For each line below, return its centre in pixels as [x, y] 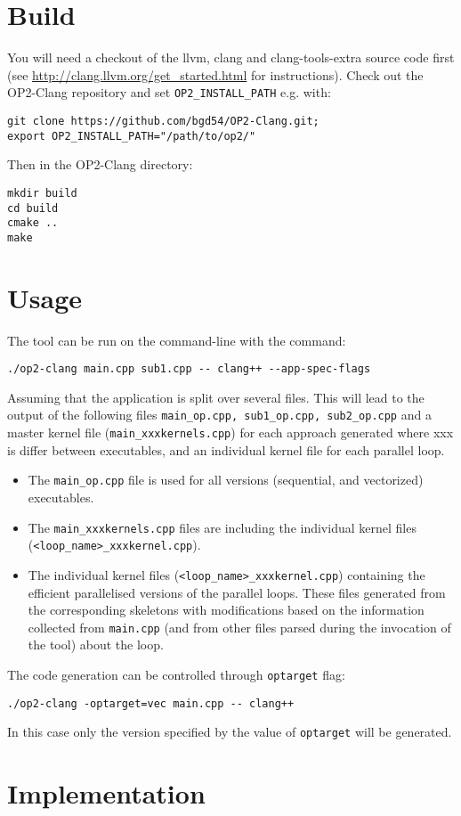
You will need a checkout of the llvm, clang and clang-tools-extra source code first [231, 57]
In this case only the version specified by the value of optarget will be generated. [230, 732]
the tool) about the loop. [96, 645]
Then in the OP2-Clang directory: [100, 164]
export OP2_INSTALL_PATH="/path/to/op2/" [132, 136]
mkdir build [42, 193]
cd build [33, 208]
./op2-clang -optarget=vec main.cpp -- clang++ [151, 703]
